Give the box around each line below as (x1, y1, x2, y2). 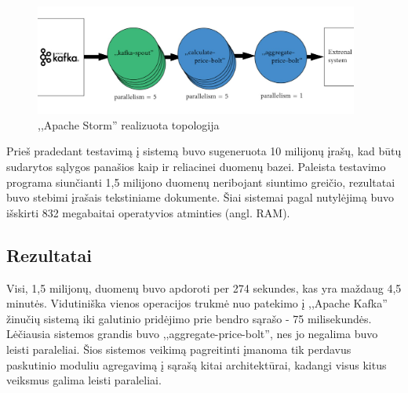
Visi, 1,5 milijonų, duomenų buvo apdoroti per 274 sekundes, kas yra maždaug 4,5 (6, 279, 402, 296)
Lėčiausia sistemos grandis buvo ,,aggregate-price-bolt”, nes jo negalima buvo (6, 326, 378, 342)
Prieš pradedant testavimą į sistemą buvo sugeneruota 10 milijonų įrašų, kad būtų (6, 143, 402, 159)
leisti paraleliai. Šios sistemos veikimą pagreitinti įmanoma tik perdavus (6, 341, 352, 358)
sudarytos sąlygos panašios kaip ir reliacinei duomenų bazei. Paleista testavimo (6, 158, 386, 175)
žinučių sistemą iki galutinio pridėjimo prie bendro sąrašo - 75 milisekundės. (6, 310, 372, 326)
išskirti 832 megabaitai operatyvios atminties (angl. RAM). (6, 204, 290, 220)
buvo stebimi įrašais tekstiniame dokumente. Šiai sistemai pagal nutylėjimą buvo (6, 189, 395, 206)
